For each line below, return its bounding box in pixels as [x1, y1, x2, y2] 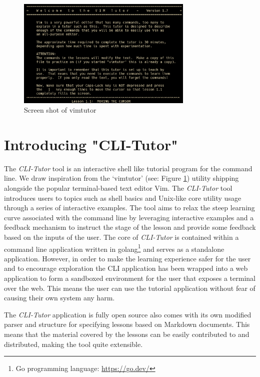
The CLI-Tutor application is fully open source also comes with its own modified [4, 309, 251, 319]
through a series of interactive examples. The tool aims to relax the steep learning [4, 202, 255, 213]
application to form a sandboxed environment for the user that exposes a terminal [4, 273, 255, 283]
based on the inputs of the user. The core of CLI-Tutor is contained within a [4, 231, 239, 242]
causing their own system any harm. [4, 292, 115, 303]
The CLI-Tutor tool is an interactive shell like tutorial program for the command [4, 163, 252, 173]
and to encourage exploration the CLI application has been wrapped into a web [4, 263, 248, 273]
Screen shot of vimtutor [24, 105, 96, 115]
